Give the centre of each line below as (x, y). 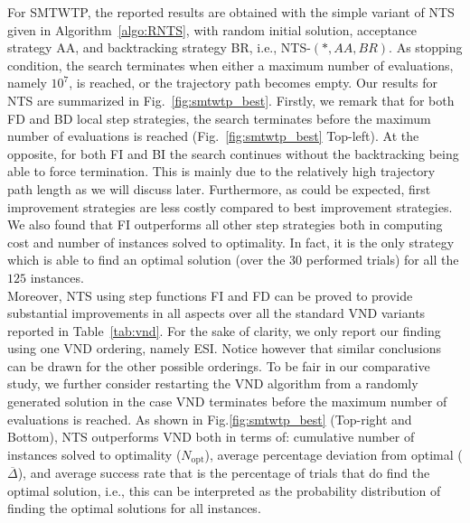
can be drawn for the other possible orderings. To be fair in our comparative (219, 365)
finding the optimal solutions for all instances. (134, 508)
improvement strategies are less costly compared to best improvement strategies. (230, 206)
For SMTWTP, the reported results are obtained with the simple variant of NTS (231, 12)
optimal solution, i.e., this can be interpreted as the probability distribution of (224, 490)
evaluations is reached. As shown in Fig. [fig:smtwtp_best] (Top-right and (210, 419)
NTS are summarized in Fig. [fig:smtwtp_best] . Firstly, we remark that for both (231, 100)
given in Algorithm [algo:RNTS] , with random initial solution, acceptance (212, 29)
